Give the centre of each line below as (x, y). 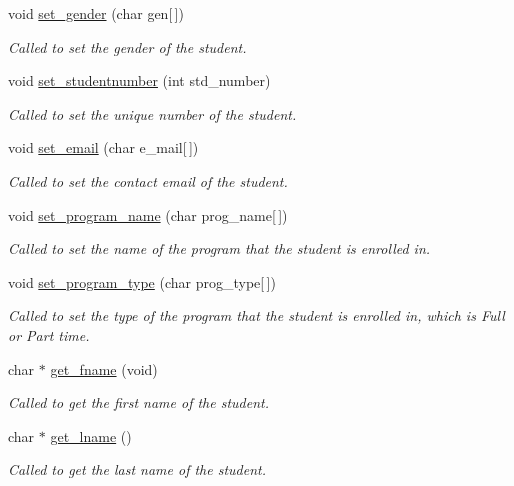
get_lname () (91, 435)
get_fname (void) (104, 368)
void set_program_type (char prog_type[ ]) (142, 281)
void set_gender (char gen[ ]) (96, 13)
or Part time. (49, 334)
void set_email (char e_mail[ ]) (103, 147)
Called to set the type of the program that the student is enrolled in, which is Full (256, 315)
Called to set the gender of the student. (127, 46)
